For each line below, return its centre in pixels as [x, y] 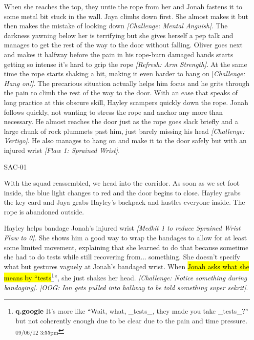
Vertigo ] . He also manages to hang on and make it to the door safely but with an [125, 140]
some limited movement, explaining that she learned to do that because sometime [126, 247]
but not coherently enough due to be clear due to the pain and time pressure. [131, 320]
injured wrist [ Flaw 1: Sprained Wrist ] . [62, 150]
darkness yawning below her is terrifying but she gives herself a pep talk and [119, 35]
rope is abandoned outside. [44, 211]
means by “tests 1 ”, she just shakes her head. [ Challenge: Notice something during [126, 277]
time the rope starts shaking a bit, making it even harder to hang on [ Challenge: [125, 74]
